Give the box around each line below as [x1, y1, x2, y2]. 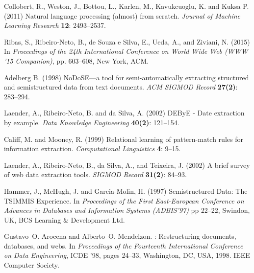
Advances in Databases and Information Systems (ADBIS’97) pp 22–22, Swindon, [4, 205, 250, 215]
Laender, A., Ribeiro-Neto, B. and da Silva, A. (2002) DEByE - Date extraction [4, 108, 245, 118]
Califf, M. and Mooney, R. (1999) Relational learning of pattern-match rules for [4, 134, 243, 144]
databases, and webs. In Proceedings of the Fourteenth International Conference [4, 240, 243, 250]
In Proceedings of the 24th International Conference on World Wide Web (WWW [4, 46, 248, 56]
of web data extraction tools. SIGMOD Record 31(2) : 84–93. [4, 169, 187, 180]
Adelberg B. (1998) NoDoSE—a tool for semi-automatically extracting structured [4, 72, 249, 82]
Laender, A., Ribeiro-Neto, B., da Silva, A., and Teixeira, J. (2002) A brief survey [4, 159, 250, 170]
